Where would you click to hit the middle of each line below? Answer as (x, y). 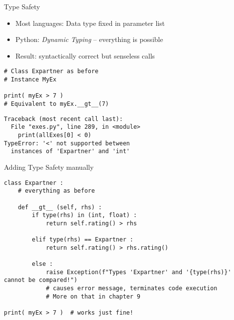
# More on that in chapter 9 (93, 296)
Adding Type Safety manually (49, 167)
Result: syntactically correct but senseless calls (85, 55)
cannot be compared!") (41, 280)
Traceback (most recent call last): (64, 119)
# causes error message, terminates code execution (131, 289)
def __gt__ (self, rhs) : (60, 207)
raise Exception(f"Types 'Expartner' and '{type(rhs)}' (138, 272)
